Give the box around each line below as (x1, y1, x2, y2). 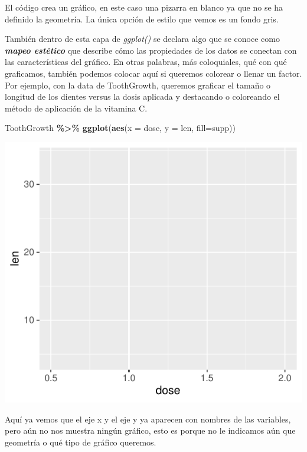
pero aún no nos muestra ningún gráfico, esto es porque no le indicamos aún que (5, 424, 296, 437)
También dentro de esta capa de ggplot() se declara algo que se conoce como (5, 32, 280, 45)
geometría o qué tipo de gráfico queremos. (5, 435, 156, 448)
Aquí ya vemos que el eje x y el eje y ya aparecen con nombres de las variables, (5, 412, 291, 425)
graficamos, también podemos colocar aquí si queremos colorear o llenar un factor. (5, 67, 302, 79)
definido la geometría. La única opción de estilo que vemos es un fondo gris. (5, 12, 279, 25)
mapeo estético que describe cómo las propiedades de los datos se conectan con (5, 44, 297, 56)
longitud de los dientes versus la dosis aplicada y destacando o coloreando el (5, 90, 280, 103)
